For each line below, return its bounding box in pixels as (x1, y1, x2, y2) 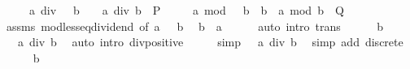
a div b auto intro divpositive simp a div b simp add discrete (17, 33, 403, 50)
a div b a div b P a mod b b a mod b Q (28, 2, 344, 18)
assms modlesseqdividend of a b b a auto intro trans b (6, 17, 383, 34)
